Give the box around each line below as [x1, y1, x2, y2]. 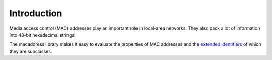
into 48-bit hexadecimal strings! [9, 32, 76, 38]
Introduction [9, 8, 62, 19]
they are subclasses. [9, 48, 52, 54]
